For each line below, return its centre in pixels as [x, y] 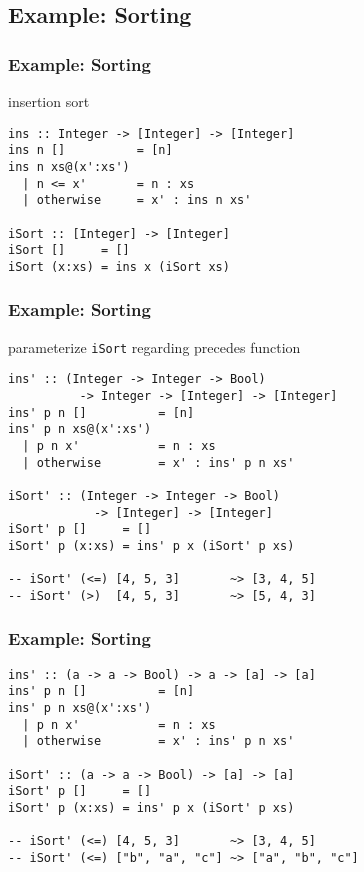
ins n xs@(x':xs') [69, 166]
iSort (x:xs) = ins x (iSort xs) [119, 266]
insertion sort [49, 101]
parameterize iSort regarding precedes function [154, 346]
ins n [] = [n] [90, 150]
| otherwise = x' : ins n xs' [137, 200]
